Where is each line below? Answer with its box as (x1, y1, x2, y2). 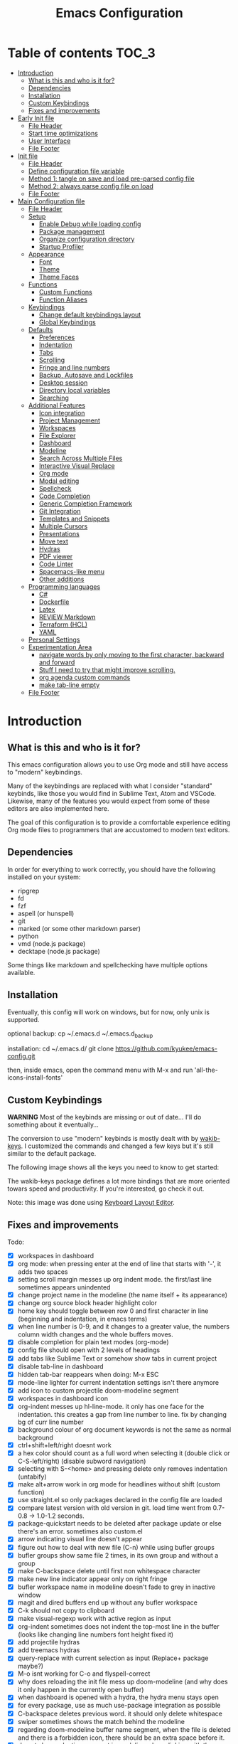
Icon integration (38, 408, 85, 417)
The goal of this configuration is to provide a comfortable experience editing (7, 818, 231, 826)
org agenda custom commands (38, 673, 131, 681)
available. (7, 968, 36, 977)
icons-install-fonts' (7, 1073, 63, 1082)
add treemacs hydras (17, 1646, 80, 1654)
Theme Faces (38, 272, 80, 281)
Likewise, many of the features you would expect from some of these (7, 797, 210, 805)
